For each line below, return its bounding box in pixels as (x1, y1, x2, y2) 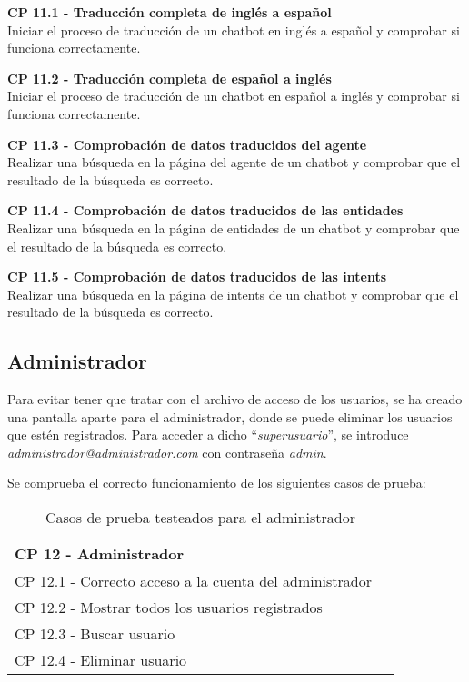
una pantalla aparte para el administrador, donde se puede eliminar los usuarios (7, 407, 453, 426)
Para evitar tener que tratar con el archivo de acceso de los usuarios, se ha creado (7, 390, 463, 409)
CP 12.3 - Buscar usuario (15, 623, 175, 645)
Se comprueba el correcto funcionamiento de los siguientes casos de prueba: (7, 473, 426, 492)
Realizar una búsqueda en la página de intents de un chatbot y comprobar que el (7, 284, 459, 303)
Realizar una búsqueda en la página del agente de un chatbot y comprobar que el (7, 153, 461, 172)
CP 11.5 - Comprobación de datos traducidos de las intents (7, 267, 387, 286)
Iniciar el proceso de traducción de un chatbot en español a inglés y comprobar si (7, 86, 460, 105)
